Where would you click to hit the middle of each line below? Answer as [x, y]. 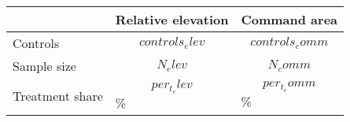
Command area [289, 19]
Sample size [44, 66]
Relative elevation [172, 19]
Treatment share [58, 95]
